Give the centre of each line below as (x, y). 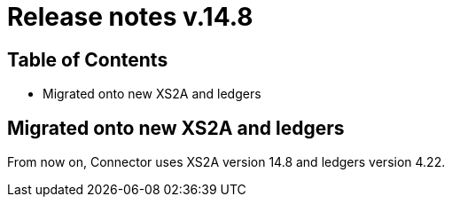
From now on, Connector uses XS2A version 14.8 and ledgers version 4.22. (226, 162)
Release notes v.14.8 (130, 17)
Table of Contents (88, 59)
